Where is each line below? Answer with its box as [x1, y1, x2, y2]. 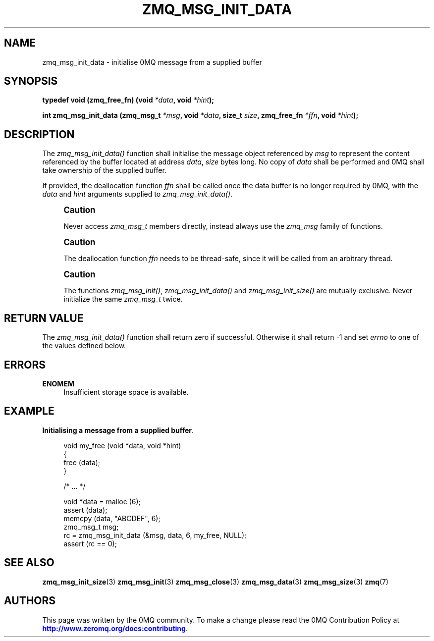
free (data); [63, 458, 101, 467]
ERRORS [4, 358, 46, 371]
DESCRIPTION [4, 128, 75, 141]
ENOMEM [42, 379, 74, 388]
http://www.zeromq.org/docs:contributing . [42, 624, 188, 633]
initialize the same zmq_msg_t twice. [63, 295, 183, 304]
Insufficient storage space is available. [63, 387, 189, 396]
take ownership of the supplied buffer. [42, 166, 166, 175]
